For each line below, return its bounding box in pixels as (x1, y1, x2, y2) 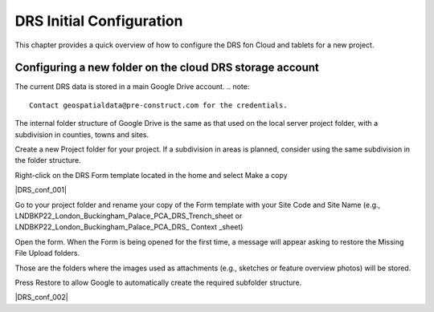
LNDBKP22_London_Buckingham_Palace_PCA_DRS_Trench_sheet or (14, 211, 243, 221)
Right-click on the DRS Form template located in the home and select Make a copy (14, 170, 289, 180)
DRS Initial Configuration (14, 12, 183, 30)
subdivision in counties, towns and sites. (14, 129, 149, 140)
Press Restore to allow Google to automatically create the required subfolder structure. (14, 278, 302, 287)
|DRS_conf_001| (14, 185, 68, 195)
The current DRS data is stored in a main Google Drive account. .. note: (14, 82, 250, 91)
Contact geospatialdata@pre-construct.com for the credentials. (29, 100, 289, 110)
